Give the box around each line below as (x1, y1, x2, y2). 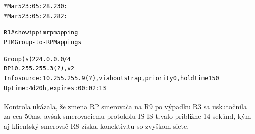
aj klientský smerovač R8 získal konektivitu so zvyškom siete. (4, 121, 189, 131)
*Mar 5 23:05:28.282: (4, 12, 67, 20)
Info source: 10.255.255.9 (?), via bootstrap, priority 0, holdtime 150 (4, 74, 219, 82)
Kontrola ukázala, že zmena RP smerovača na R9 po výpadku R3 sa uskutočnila (4, 101, 247, 111)
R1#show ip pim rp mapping (4, 29, 78, 36)
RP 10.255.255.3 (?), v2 (4, 65, 75, 72)
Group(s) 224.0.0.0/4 (4, 55, 71, 63)
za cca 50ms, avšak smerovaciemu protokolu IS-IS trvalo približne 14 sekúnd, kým (4, 111, 251, 121)
